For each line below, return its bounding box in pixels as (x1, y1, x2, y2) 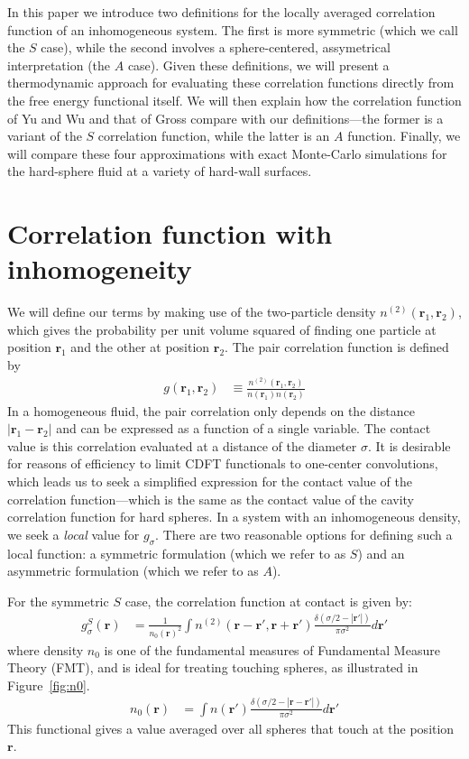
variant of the (7, 126, 82, 145)
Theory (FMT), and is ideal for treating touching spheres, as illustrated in (7, 658, 418, 677)
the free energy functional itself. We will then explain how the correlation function (7, 90, 462, 109)
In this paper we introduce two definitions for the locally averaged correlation (7, 3, 436, 21)
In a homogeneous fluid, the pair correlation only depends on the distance (7, 401, 415, 420)
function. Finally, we (347, 126, 461, 145)
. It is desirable (367, 436, 451, 455)
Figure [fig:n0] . (7, 675, 90, 694)
